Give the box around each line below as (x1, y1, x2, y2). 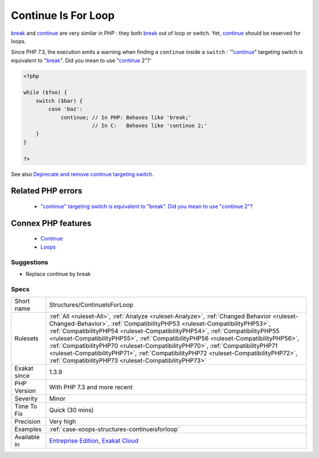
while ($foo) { (23, 89, 67, 96)
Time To (14, 402, 38, 411)
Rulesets (14, 334, 38, 343)
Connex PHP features (11, 218, 92, 228)
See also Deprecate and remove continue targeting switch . (11, 170, 154, 177)
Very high (49, 417, 76, 425)
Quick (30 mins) (49, 406, 94, 414)
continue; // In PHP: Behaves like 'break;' (60, 114, 192, 121)
